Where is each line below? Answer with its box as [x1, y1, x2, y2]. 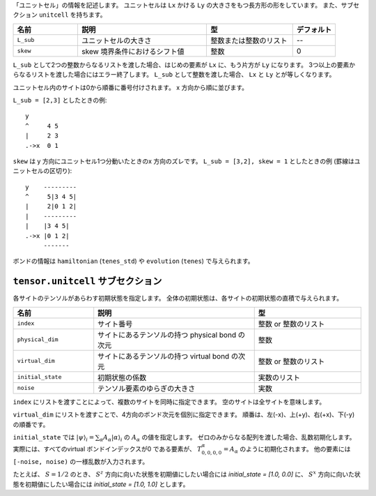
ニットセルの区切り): [13, 167, 72, 175]
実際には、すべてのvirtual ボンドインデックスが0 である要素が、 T [13, 445, 202, 453]
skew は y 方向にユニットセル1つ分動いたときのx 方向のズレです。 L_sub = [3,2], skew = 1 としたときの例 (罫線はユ [13, 157, 361, 165]
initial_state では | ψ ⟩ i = [13, 433, 95, 443]
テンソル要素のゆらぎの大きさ [97, 384, 196, 393]
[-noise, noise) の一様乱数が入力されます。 [13, 457, 149, 465]
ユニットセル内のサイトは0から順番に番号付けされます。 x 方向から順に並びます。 [13, 83, 249, 91]
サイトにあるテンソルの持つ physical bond [97, 330, 237, 340]
